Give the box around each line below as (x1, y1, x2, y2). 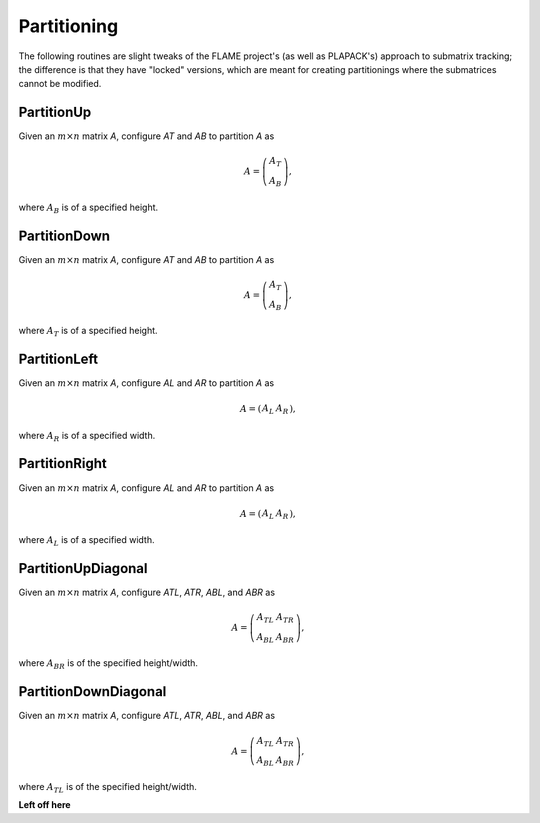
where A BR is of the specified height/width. (18, 657, 199, 672)
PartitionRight (18, 455, 107, 472)
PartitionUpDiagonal (18, 560, 148, 577)
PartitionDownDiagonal (18, 683, 167, 700)
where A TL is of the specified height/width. (18, 780, 197, 795)
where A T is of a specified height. (18, 325, 159, 339)
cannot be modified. (18, 78, 102, 90)
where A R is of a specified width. (18, 429, 156, 444)
